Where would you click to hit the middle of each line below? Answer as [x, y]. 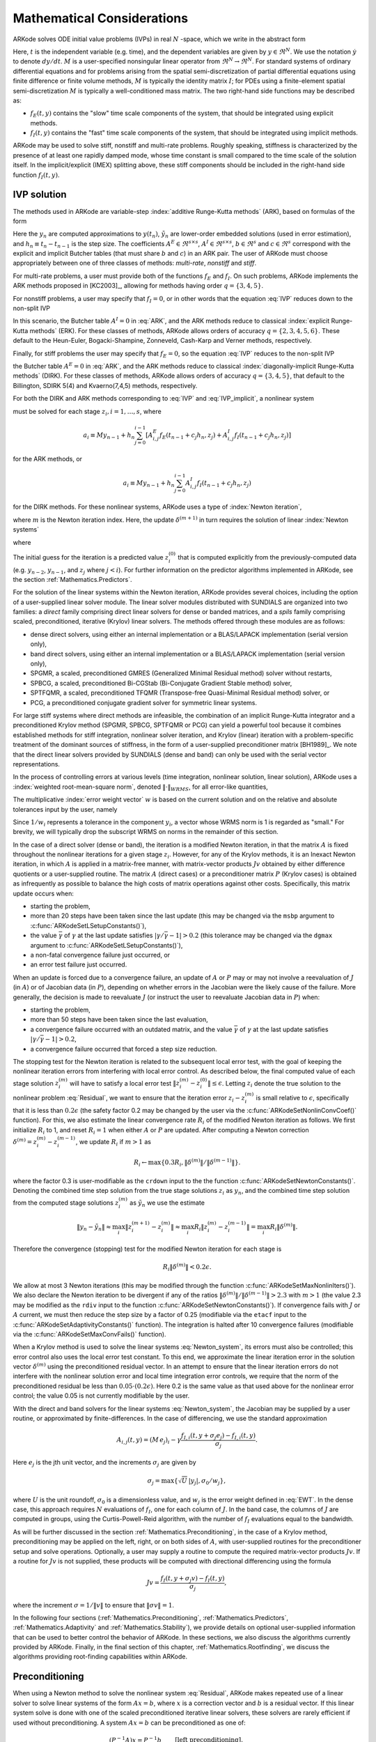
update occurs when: [44, 893]
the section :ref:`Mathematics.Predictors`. [72, 579]
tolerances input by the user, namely [65, 809]
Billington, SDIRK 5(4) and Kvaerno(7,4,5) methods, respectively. [105, 385]
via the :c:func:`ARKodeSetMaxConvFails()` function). [89, 1334]
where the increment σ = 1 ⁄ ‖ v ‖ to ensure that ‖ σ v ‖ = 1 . [93, 1605]
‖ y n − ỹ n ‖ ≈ [94, 1228]
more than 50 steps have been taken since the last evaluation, [119, 1019]
